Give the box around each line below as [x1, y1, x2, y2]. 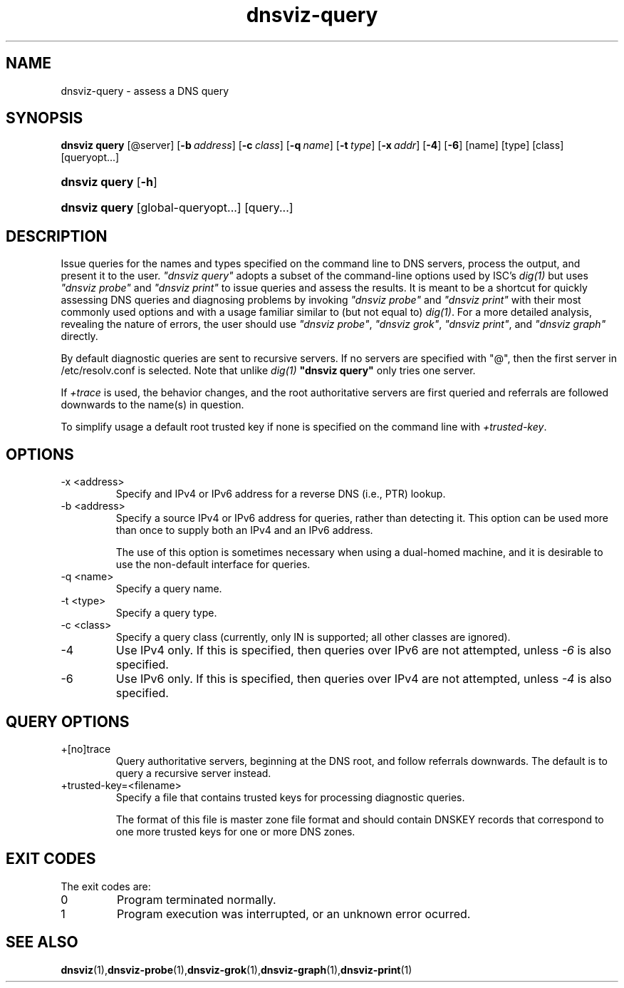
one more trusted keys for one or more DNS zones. [115, 825, 355, 838]
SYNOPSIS [6, 109, 83, 128]
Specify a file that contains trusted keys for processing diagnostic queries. [115, 791, 465, 803]
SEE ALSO [6, 933, 78, 952]
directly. [61, 330, 98, 343]
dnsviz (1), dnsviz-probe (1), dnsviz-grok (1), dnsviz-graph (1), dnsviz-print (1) [61, 963, 412, 976]
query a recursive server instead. [115, 766, 271, 779]
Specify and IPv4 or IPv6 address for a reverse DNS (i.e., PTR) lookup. [115, 488, 446, 500]
